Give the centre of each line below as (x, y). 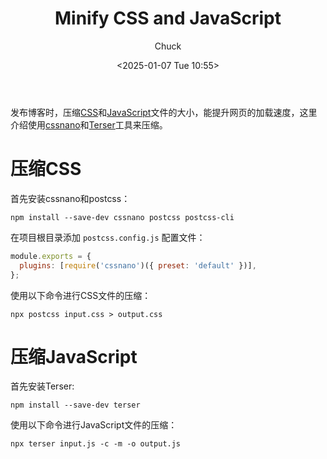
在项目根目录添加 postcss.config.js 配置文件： (108, 237)
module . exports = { (51, 256)
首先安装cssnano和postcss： (70, 198)
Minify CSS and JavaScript (168, 18)
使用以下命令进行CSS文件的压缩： (81, 295)
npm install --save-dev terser (75, 405)
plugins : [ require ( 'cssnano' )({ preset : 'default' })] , (138, 265)
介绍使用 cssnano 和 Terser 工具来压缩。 (89, 124)
